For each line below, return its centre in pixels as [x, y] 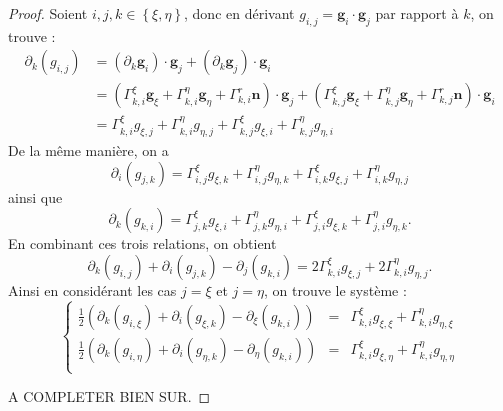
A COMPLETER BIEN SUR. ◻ [109, 396]
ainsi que [35, 196]
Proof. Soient [48, 13]
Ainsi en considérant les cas [92, 289]
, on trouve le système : [335, 289]
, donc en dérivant [239, 13]
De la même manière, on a [88, 150]
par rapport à [417, 13]
